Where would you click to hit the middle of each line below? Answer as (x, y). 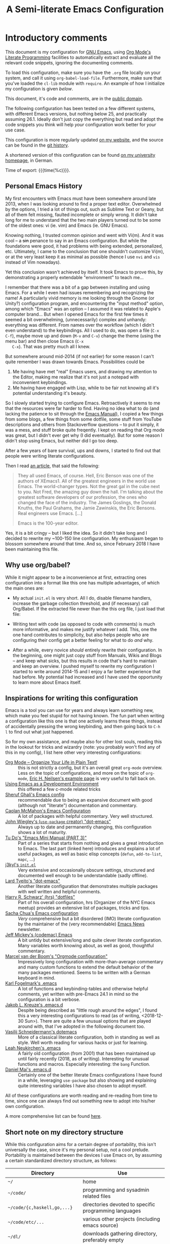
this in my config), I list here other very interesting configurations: (73, 752)
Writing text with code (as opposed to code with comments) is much (84, 624)
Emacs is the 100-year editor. (48, 523)
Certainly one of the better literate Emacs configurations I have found (90, 1075)
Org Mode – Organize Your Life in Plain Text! (51, 763)
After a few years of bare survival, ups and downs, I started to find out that (83, 451)
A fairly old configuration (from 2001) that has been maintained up (87, 1053)
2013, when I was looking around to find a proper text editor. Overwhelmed (83, 203)
